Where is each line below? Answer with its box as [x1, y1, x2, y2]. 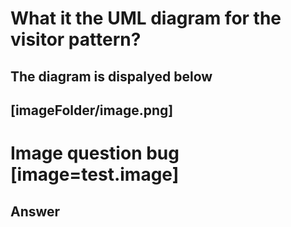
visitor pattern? [10, 28, 142, 51]
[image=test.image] [10, 163, 180, 186]
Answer [10, 203, 61, 220]
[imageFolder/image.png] [10, 102, 174, 119]
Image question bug [10, 142, 180, 165]
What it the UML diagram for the [10, 7, 282, 30]
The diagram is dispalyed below [10, 68, 213, 85]
